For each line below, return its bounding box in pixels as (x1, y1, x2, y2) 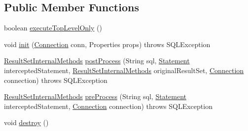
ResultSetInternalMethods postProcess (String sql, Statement (4, 55, 190, 66)
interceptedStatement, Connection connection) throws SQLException (4, 101, 213, 111)
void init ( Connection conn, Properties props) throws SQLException (4, 39, 211, 49)
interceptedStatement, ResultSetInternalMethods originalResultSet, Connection (4, 65, 244, 75)
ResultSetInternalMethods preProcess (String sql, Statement (4, 91, 187, 102)
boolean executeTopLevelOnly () (4, 23, 102, 33)
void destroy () (4, 117, 49, 128)
